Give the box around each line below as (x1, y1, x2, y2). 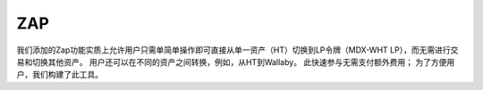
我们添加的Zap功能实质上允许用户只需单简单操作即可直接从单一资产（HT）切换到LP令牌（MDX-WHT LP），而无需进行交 (16, 45, 459, 55)
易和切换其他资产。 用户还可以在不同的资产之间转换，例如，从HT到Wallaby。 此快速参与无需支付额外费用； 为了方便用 (16, 56, 455, 67)
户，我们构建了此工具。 (16, 70, 103, 80)
